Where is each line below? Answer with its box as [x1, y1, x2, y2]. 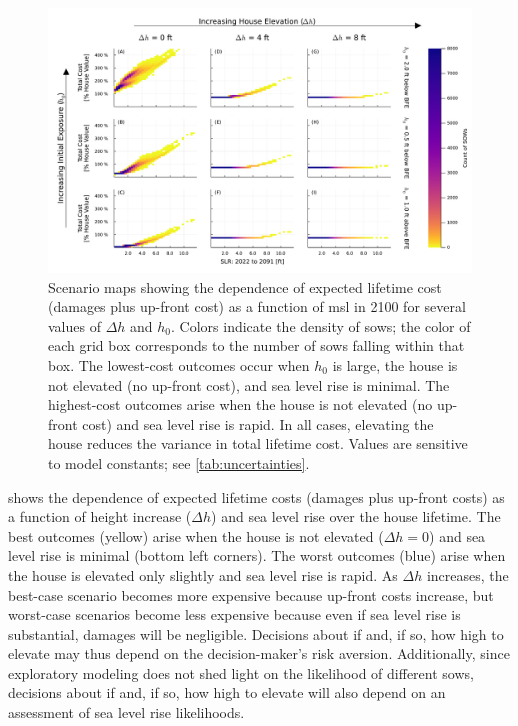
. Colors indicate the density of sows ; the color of [171, 315, 471, 336]
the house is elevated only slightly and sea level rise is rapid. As [8, 564, 398, 585]
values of [48, 315, 101, 336]
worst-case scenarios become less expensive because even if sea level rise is [8, 604, 461, 625]
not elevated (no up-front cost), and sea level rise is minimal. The [48, 374, 450, 395]
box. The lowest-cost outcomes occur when [48, 354, 310, 375]
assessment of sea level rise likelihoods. [8, 702, 245, 723]
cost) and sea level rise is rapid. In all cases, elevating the [82, 413, 434, 434]
